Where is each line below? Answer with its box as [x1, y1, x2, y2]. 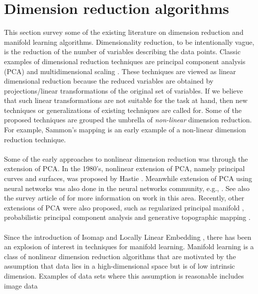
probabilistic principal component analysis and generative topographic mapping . [4, 212, 251, 222]
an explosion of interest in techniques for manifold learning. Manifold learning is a [4, 241, 254, 252]
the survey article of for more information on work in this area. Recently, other [4, 193, 245, 203]
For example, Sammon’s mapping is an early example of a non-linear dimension [4, 124, 246, 135]
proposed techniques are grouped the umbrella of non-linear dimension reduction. [4, 114, 252, 125]
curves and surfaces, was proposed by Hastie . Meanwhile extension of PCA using [4, 173, 253, 184]
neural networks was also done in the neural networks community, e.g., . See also [4, 183, 250, 193]
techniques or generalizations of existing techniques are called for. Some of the [4, 104, 242, 115]
